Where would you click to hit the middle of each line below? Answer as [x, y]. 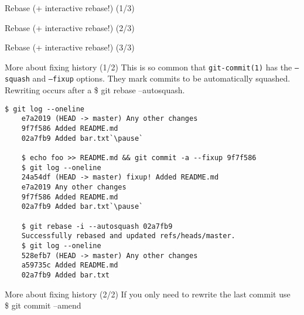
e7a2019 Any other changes [74, 187]
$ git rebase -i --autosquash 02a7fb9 [97, 226]
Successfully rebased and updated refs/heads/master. [128, 236]
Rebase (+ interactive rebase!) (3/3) [70, 47]
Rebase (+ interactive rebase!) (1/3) [70, 8]
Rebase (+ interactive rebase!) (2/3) [70, 27]
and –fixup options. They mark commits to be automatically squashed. [161, 78]
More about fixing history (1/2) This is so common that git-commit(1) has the [148, 67]
